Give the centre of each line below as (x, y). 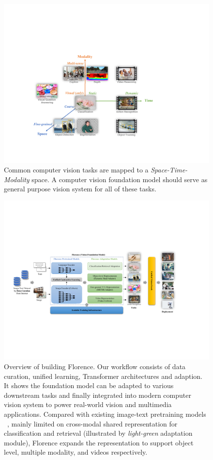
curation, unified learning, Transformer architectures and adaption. (103, 376)
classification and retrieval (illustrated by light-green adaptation (98, 433)
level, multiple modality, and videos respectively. (76, 452)
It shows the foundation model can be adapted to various (89, 385)
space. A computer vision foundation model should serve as (120, 179)
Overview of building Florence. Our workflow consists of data (95, 366)
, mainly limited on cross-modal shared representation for (92, 423)
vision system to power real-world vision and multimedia (88, 404)
